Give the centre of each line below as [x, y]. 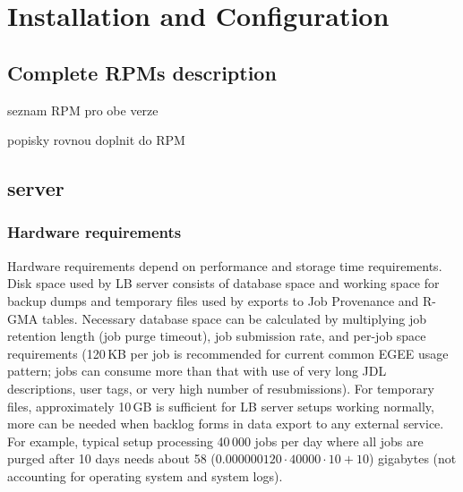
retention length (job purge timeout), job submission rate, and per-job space [217, 336]
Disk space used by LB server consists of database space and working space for [223, 283]
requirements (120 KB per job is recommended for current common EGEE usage [228, 353]
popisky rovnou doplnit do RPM [96, 140]
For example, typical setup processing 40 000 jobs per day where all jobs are [215, 441]
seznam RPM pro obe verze [83, 110]
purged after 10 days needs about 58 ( [111, 458]
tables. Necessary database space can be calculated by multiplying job [234, 318]
